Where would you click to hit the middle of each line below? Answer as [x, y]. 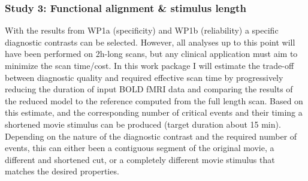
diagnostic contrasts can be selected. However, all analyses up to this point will [150, 42]
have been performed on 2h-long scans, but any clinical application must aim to [151, 54]
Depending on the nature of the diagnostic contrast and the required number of [151, 136]
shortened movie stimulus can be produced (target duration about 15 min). [143, 124]
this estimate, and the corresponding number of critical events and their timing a [154, 112]
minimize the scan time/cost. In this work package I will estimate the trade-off [150, 65]
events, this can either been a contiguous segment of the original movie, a [140, 148]
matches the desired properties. [62, 171]
